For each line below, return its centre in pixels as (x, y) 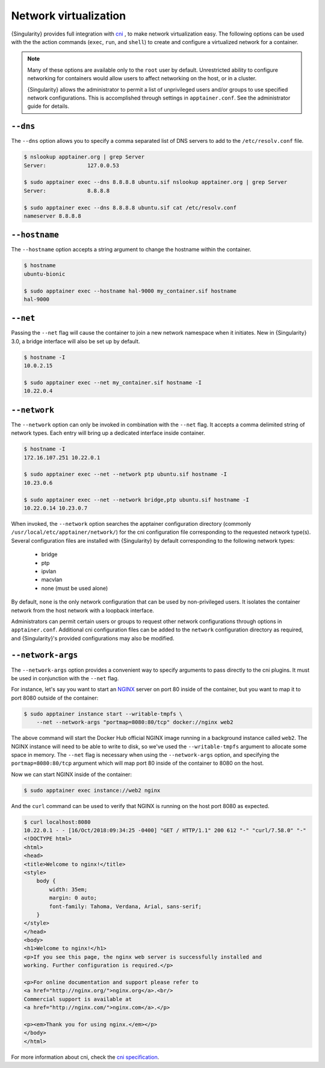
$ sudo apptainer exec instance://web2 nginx (92, 790)
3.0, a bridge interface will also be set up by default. (76, 341)
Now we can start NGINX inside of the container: (72, 774)
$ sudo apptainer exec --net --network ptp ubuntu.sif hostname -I (125, 474)
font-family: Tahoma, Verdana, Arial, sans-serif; (125, 906)
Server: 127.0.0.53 (72, 165)
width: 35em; (68, 889)
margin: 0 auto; (73, 898)
